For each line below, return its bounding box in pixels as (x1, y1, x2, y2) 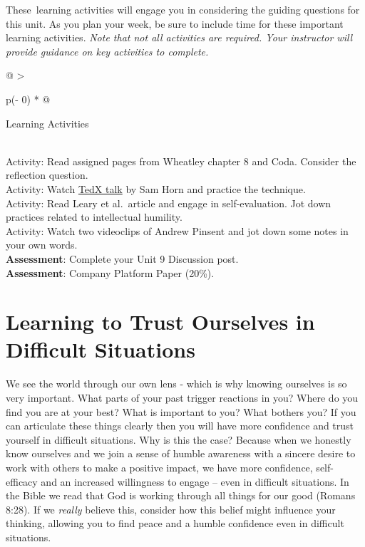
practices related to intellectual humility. (6, 209, 182, 224)
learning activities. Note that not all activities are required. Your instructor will (6, 30, 353, 45)
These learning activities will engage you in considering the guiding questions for (6, 2, 360, 16)
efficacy (6, 474, 38, 489)
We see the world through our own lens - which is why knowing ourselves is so (6, 376, 347, 391)
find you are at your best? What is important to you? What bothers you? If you (6, 404, 356, 419)
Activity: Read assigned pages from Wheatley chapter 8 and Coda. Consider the (6, 153, 356, 168)
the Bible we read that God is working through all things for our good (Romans (6, 488, 356, 503)
